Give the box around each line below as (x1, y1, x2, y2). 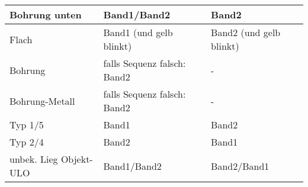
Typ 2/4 (9, 135, 44, 149)
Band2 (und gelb (211, 25, 281, 39)
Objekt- (60, 152, 93, 166)
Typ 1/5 (9, 118, 44, 131)
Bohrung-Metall (9, 93, 75, 108)
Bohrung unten (9, 8, 82, 21)
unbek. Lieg (9, 152, 58, 166)
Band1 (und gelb (103, 25, 173, 39)
